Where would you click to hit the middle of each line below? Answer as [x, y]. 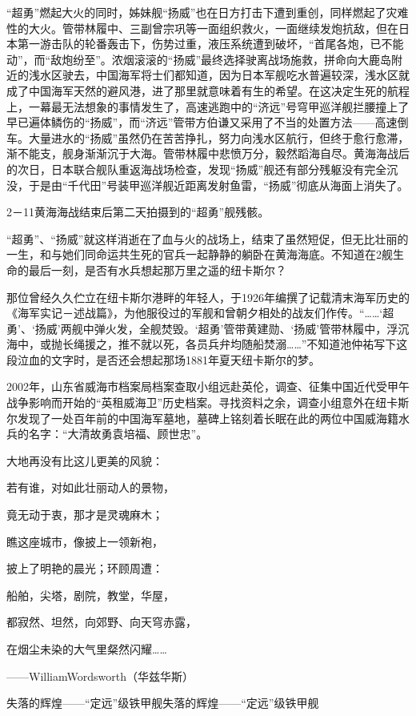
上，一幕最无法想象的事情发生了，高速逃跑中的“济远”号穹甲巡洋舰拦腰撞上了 [208, 106]
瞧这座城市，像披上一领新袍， [85, 541]
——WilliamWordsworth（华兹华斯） [100, 676]
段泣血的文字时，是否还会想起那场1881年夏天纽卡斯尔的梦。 [163, 359]
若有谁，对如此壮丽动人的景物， [90, 487]
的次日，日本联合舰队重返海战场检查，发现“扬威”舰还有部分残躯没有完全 [197, 169]
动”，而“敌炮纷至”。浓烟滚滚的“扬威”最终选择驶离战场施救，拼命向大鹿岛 [199, 59]
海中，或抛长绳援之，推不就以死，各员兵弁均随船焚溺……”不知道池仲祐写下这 [207, 344]
